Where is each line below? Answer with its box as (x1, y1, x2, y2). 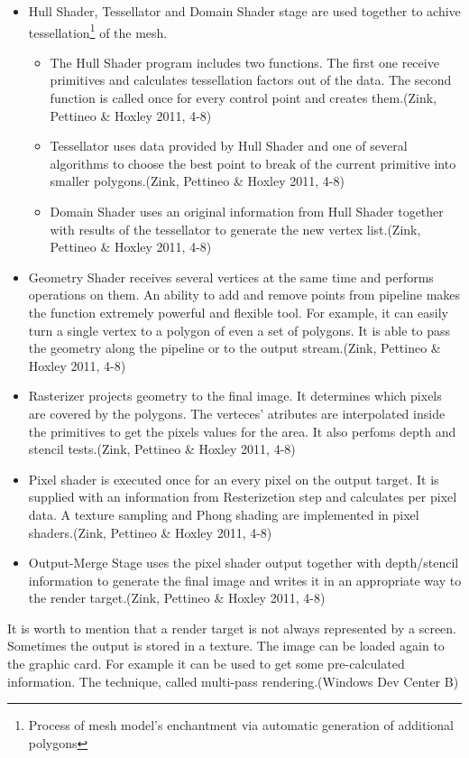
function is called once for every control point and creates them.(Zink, (50, 88, 437, 107)
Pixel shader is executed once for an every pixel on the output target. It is (28, 469, 439, 488)
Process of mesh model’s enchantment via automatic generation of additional (28, 716, 454, 735)
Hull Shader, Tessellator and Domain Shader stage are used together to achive (28, 2, 461, 20)
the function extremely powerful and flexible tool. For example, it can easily (28, 302, 448, 321)
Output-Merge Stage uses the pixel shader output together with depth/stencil (28, 553, 459, 572)
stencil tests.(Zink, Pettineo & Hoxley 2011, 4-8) (28, 439, 296, 458)
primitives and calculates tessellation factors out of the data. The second (50, 70, 452, 89)
